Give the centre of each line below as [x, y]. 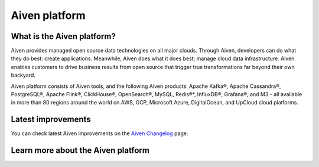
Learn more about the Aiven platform [80, 150]
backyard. [23, 75]
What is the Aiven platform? [64, 36]
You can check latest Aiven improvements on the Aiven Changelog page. [100, 133]
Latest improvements [51, 119]
